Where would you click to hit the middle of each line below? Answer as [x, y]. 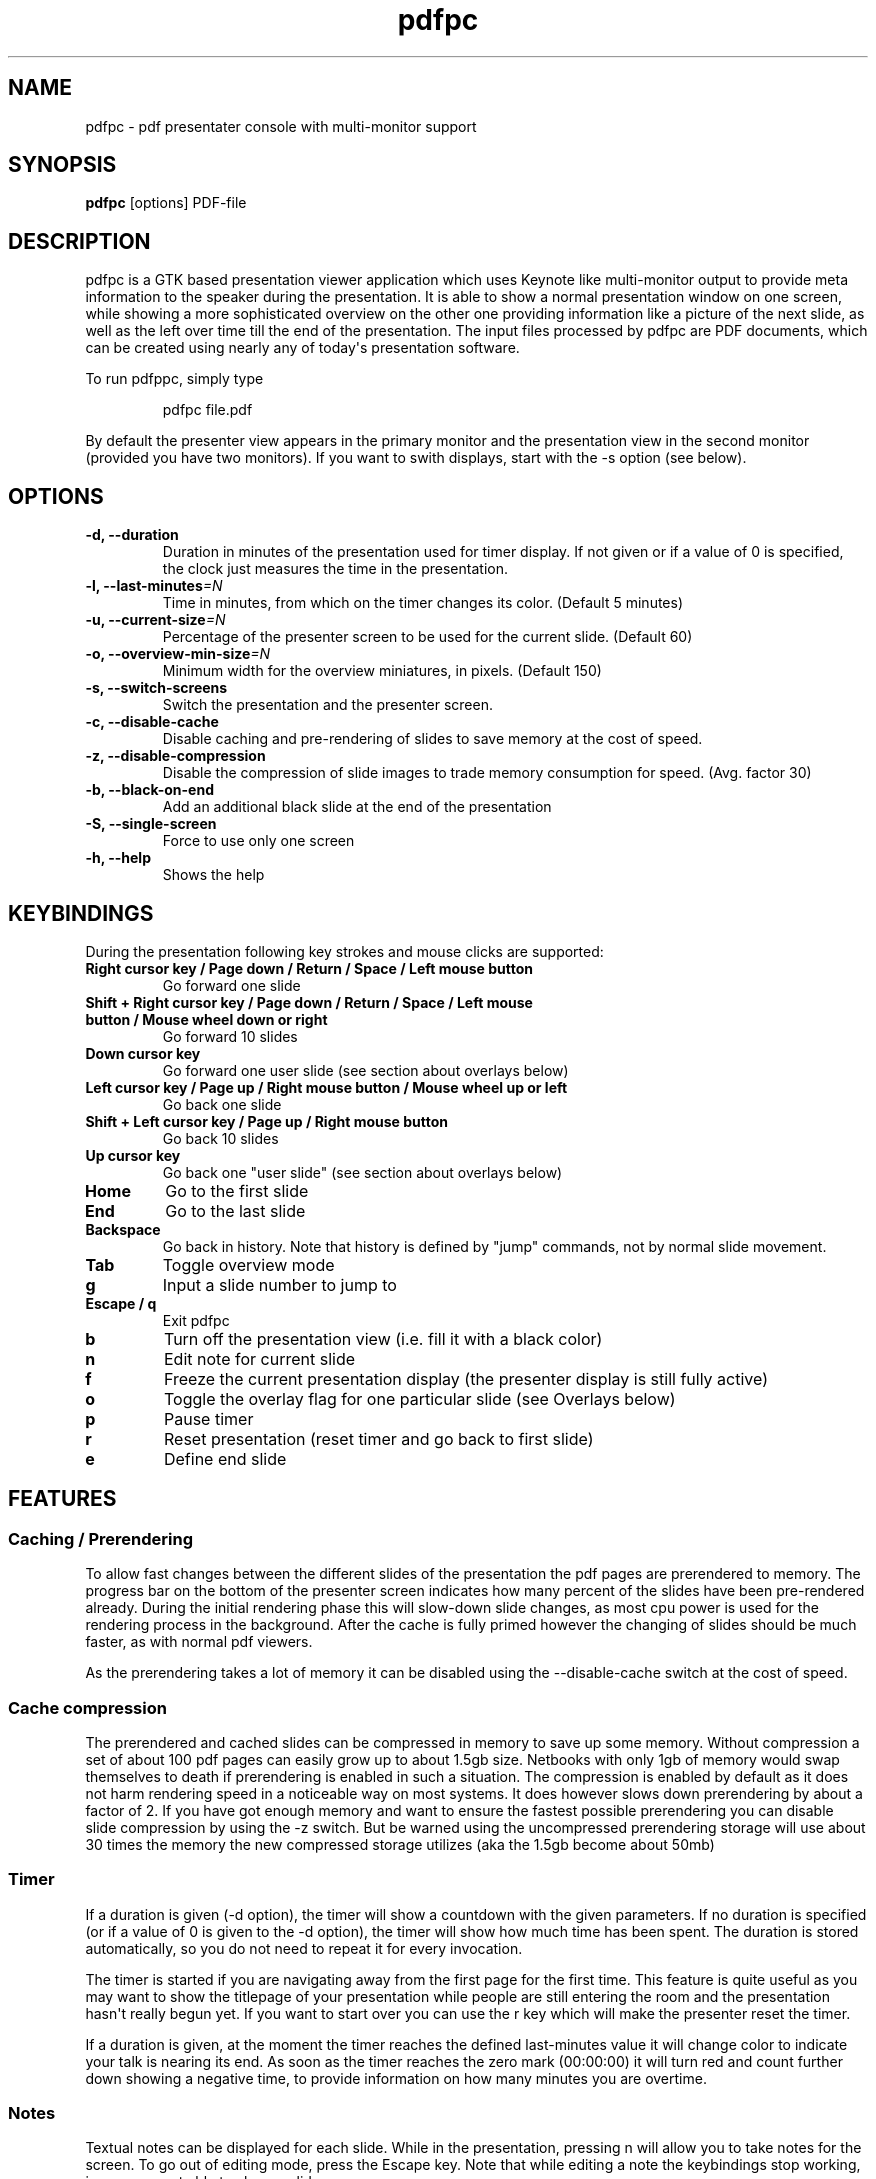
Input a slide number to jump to [279, 1284]
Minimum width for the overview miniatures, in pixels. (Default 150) [382, 671]
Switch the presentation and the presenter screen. [327, 705]
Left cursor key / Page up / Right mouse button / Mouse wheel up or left [326, 1087]
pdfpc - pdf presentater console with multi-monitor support [281, 126]
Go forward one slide [231, 985]
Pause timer [208, 1418]
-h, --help [118, 858]
